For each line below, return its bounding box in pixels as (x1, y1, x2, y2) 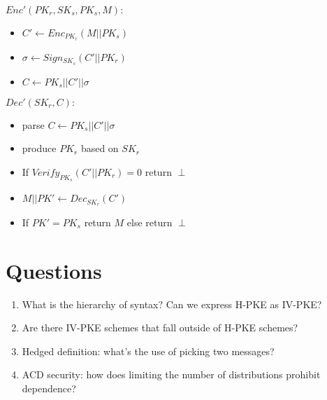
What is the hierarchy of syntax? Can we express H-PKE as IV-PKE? (22, 296, 322, 311)
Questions (6, 256, 102, 284)
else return (126, 214, 173, 229)
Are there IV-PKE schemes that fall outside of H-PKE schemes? (22, 320, 298, 335)
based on (80, 141, 119, 156)
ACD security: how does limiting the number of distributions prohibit (22, 367, 321, 382)
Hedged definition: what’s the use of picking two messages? (22, 343, 275, 358)
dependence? (22, 381, 76, 396)
